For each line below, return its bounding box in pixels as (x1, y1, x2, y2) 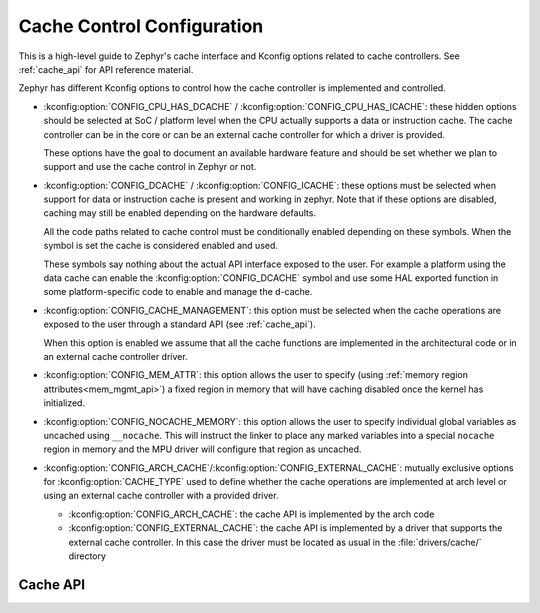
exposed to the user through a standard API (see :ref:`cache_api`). (43, 318, 316, 330)
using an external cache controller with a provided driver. (43, 490, 279, 502)
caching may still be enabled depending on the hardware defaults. (43, 207, 317, 219)
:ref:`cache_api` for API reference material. (18, 63, 194, 75)
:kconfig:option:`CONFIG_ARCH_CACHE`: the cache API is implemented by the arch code (68, 508, 435, 520)
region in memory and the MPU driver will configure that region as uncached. (43, 443, 362, 455)
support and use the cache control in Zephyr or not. (43, 161, 257, 173)
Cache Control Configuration (18, 15, 264, 37)
